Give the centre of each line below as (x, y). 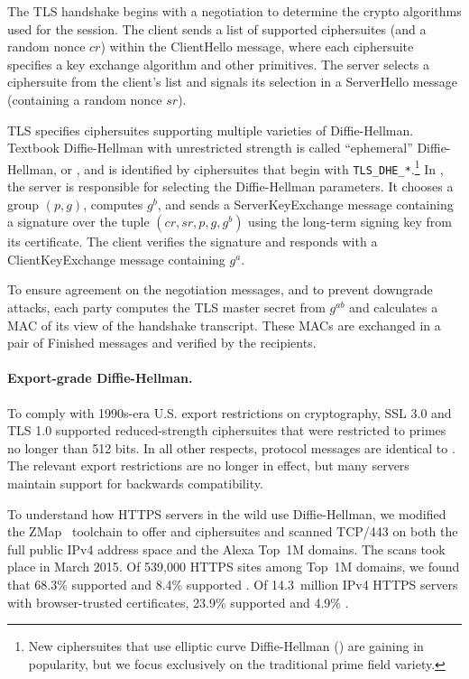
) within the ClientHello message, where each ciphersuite (257, 47)
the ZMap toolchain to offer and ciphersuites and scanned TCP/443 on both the (233, 531)
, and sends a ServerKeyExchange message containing (305, 204)
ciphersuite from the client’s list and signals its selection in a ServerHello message (232, 82)
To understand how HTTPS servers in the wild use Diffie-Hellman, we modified (227, 513)
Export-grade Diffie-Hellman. (100, 378)
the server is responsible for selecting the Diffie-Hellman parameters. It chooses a (230, 186)
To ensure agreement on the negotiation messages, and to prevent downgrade (220, 289)
